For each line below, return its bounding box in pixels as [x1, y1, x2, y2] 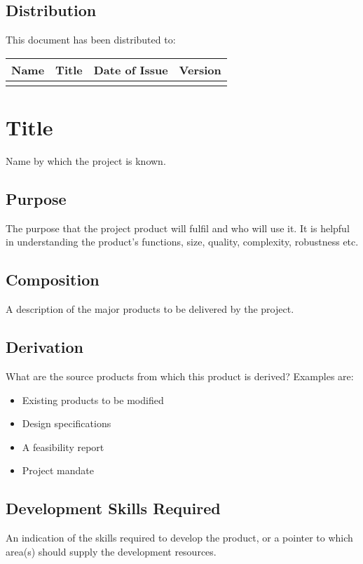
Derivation [6, 336, 83, 358]
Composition [6, 269, 100, 290]
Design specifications [22, 416, 111, 431]
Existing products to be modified [22, 392, 164, 407]
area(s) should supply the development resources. [6, 544, 217, 558]
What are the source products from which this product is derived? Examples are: [6, 368, 354, 383]
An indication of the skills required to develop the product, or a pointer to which [6, 530, 353, 545]
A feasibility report [22, 439, 104, 454]
